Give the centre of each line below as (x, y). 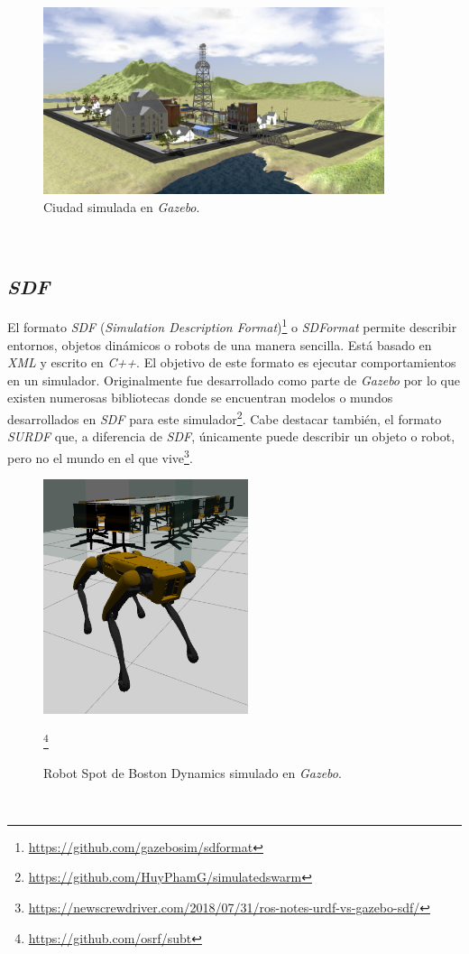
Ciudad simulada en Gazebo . (122, 207)
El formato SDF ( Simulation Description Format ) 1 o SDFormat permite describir (232, 326)
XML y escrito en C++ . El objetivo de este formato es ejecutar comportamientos (232, 362)
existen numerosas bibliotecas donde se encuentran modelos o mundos (200, 398)
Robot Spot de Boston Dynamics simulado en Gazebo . (193, 772)
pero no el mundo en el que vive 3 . (100, 456)
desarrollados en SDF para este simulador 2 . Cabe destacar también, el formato (225, 417)
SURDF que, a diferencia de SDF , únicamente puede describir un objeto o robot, (231, 436)
